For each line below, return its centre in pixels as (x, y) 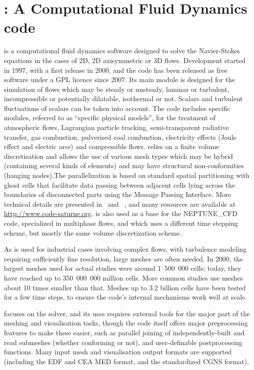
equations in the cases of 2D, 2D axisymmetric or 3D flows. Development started (125, 60)
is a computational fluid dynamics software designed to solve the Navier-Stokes (122, 51)
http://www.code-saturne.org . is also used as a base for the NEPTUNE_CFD (121, 213)
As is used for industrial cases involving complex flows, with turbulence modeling (125, 249)
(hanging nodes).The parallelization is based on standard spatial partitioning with (127, 175)
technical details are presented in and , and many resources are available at (120, 204)
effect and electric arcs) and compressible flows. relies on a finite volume (112, 146)
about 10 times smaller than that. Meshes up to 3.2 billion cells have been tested (125, 287)
